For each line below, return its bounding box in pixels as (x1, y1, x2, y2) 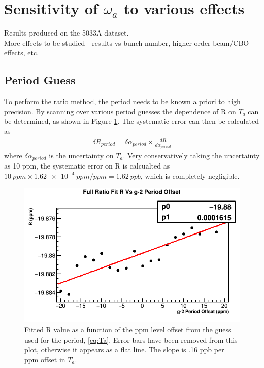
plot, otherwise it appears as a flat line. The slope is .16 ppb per (24, 344, 224, 355)
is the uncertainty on (49, 150, 114, 160)
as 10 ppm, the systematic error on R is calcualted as (4, 160, 170, 171)
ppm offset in (24, 354, 65, 364)
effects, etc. (4, 47, 39, 58)
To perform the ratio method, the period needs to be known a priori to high (4, 96, 241, 107)
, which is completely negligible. (140, 170, 240, 181)
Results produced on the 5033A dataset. (4, 27, 129, 38)
